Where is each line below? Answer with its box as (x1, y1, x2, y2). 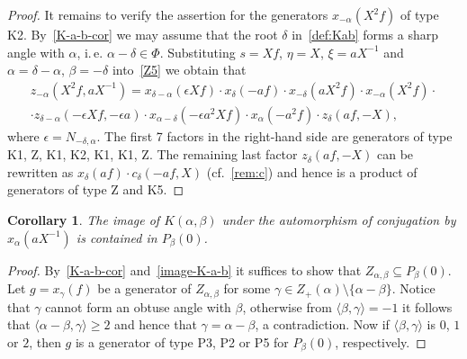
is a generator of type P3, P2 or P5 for (75, 332, 289, 351)
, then (29, 332, 61, 351)
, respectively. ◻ (335, 332, 427, 351)
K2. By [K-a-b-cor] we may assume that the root (7, 25, 278, 43)
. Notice (391, 279, 436, 298)
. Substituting (159, 42, 236, 61)
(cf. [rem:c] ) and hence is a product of (206, 162, 418, 181)
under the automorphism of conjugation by (221, 211, 456, 229)
